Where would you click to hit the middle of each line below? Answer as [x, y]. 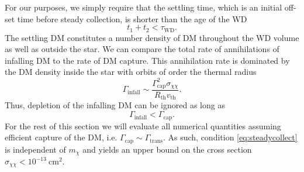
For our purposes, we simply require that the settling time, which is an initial [144, 7]
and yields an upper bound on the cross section [167, 149]
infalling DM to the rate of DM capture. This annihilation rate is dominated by [147, 60]
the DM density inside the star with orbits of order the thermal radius [131, 72]
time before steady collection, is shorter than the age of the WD [132, 18]
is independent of [35, 149]
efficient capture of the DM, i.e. [61, 137]
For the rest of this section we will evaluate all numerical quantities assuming [143, 125]
